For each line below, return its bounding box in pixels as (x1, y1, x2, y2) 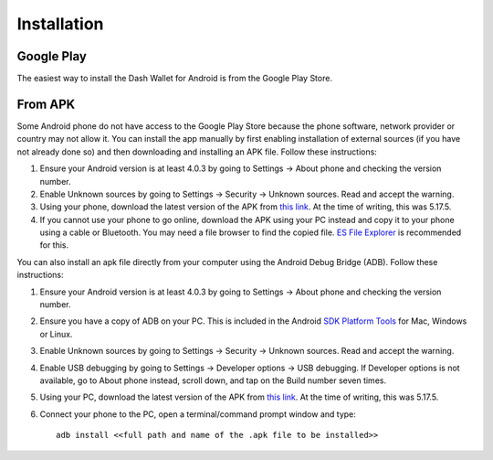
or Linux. (39, 328, 73, 339)
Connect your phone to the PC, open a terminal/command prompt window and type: (39, 408, 356, 420)
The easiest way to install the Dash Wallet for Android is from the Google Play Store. (16, 73, 333, 84)
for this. (39, 240, 69, 251)
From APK (16, 96, 76, 112)
